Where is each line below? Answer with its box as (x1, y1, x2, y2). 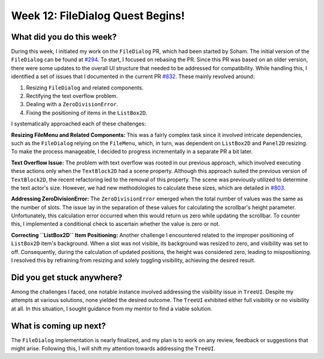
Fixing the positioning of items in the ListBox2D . (26, 109, 148, 116)
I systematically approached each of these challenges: (11, 120, 146, 127)
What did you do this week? (11, 32, 117, 42)
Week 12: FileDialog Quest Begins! (11, 9, 185, 22)
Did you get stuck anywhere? (11, 272, 123, 282)
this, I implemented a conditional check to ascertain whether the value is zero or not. (11, 220, 220, 228)
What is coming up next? (11, 321, 106, 331)
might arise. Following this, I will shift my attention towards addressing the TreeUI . (11, 345, 216, 352)
